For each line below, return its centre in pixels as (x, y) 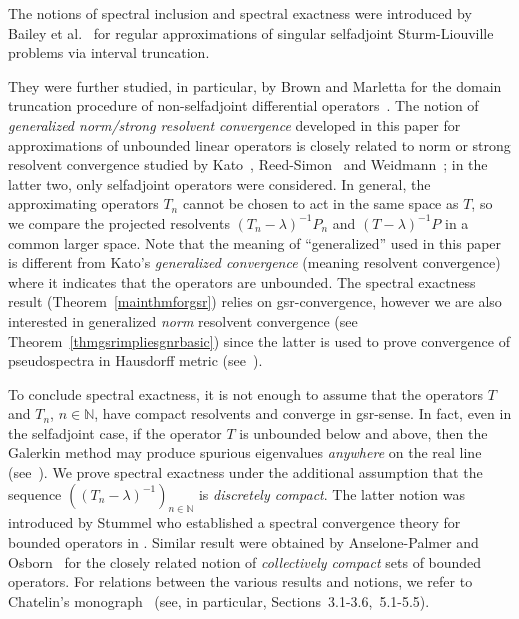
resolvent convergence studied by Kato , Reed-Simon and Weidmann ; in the (248, 164)
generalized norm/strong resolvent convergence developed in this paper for (234, 124)
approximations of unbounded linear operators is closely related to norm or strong (259, 144)
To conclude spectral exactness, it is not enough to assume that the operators (246, 393)
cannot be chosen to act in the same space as (320, 203)
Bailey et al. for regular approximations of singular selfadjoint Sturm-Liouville (251, 32)
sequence (35, 493)
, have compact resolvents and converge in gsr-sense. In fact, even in (303, 413)
